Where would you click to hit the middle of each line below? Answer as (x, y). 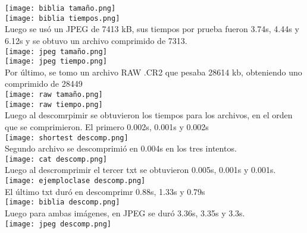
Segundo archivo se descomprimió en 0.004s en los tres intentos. (121, 148)
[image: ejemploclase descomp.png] (75, 181)
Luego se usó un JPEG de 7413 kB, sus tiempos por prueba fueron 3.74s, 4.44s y (152, 29)
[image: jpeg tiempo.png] (56, 62)
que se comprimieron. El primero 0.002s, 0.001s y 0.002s (107, 126)
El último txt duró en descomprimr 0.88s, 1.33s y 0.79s (105, 191)
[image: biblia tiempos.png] (62, 18)
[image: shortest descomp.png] (67, 138)
